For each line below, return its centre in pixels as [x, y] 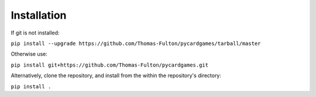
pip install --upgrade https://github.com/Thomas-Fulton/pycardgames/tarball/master [136, 43]
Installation [39, 15]
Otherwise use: [29, 54]
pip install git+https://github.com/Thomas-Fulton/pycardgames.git [110, 65]
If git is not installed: [35, 33]
